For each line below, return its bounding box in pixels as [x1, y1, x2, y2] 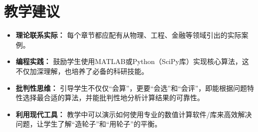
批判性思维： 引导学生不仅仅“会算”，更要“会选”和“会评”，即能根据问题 [15, 82, 248, 93]
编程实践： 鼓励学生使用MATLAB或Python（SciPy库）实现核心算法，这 [15, 56, 249, 66]
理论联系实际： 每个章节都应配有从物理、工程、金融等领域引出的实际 [15, 30, 242, 40]
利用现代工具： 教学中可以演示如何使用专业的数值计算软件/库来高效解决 [15, 109, 252, 119]
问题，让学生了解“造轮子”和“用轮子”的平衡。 [15, 119, 162, 129]
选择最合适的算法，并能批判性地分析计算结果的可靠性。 [22, 92, 204, 103]
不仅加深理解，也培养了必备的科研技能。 [15, 66, 148, 76]
